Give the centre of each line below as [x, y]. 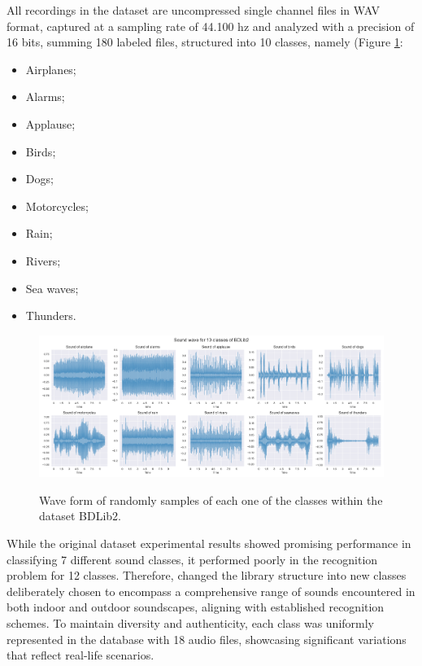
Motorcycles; [57, 206]
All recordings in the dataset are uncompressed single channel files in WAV [194, 10]
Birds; [41, 151]
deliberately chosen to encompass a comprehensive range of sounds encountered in [211, 591]
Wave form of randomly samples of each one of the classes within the [211, 499]
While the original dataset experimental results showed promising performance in [209, 543]
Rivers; [43, 260]
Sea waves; [52, 288]
